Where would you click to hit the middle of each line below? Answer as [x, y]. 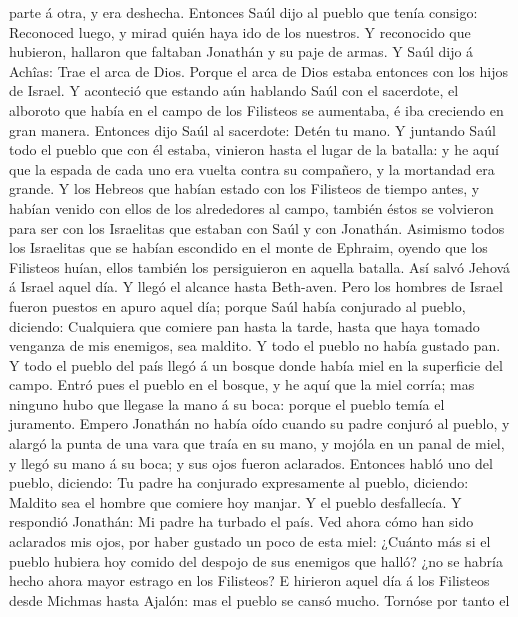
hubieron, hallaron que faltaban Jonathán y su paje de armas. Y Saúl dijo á [241, 51]
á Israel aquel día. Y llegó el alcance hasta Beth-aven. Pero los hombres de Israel [256, 286]
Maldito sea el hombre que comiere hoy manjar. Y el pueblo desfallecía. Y [235, 501]
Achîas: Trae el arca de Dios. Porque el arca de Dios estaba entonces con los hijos [258, 70]
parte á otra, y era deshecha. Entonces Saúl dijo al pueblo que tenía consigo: [243, 12]
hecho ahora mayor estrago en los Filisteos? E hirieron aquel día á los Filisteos [249, 580]
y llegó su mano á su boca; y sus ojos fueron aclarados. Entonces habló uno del [251, 462]
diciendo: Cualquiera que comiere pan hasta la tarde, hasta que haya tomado [244, 325]
